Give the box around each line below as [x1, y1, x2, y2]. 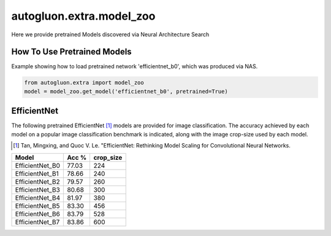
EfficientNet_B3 [15, 185, 61, 194]
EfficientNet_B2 [15, 177, 61, 186]
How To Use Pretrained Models [11, 47, 132, 57]
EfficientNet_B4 [15, 194, 61, 202]
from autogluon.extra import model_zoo [24, 79, 144, 86]
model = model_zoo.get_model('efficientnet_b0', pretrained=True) [24, 88, 228, 95]
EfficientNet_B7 [15, 218, 60, 226]
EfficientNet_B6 [15, 210, 61, 218]
